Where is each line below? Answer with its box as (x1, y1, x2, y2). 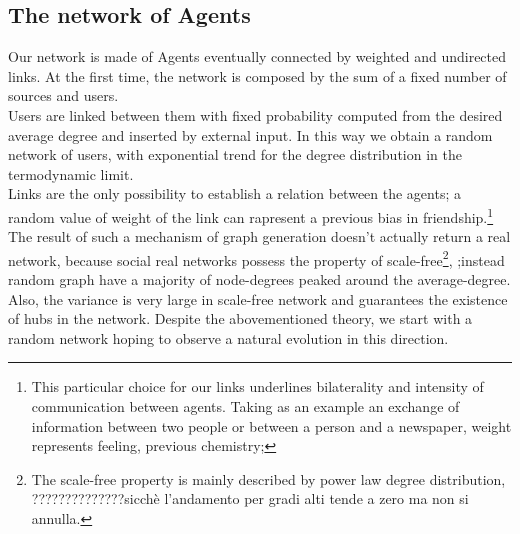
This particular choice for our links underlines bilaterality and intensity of (31, 376, 484, 397)
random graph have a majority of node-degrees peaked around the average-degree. (8, 269, 511, 290)
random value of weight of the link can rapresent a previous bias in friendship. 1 (8, 203, 494, 227)
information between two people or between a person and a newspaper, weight (31, 415, 512, 436)
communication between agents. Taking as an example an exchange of (31, 396, 460, 417)
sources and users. (8, 85, 119, 106)
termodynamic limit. (8, 163, 134, 184)
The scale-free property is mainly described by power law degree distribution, (31, 468, 506, 489)
